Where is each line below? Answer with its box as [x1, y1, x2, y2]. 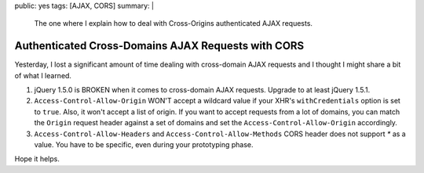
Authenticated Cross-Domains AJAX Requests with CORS [14, 39, 305, 52]
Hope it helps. [14, 154, 60, 164]
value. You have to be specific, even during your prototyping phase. [34, 140, 254, 150]
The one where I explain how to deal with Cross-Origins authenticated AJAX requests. [34, 19, 313, 28]
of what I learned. [14, 70, 72, 80]
